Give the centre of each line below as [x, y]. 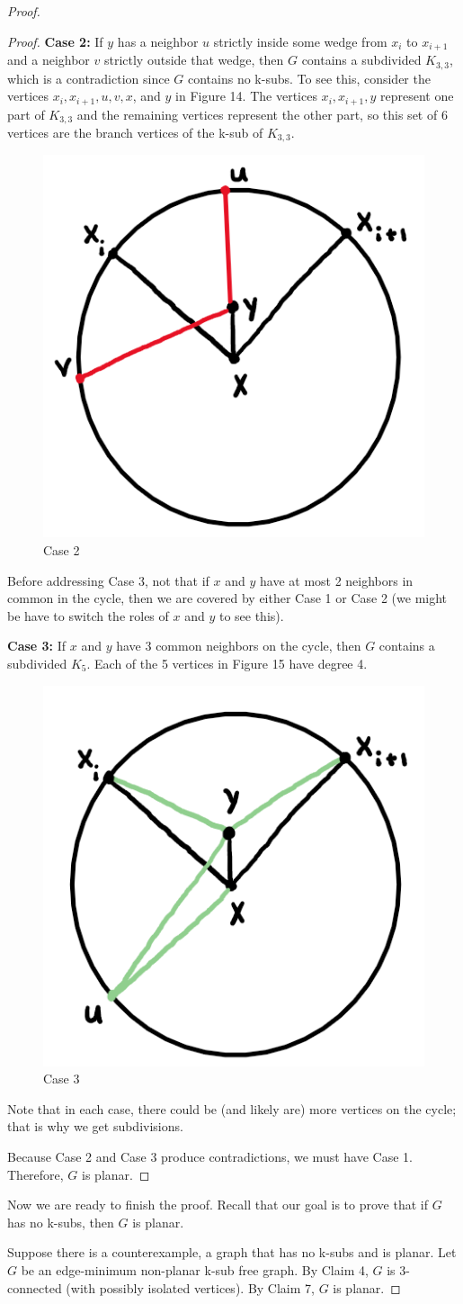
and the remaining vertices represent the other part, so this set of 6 [262, 114]
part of [26, 114]
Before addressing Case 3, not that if [108, 580]
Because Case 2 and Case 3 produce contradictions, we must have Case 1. [210, 1156]
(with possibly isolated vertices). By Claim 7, [190, 1287]
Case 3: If [37, 646]
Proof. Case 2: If [55, 41]
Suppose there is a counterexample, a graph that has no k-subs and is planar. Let [232, 1252]
